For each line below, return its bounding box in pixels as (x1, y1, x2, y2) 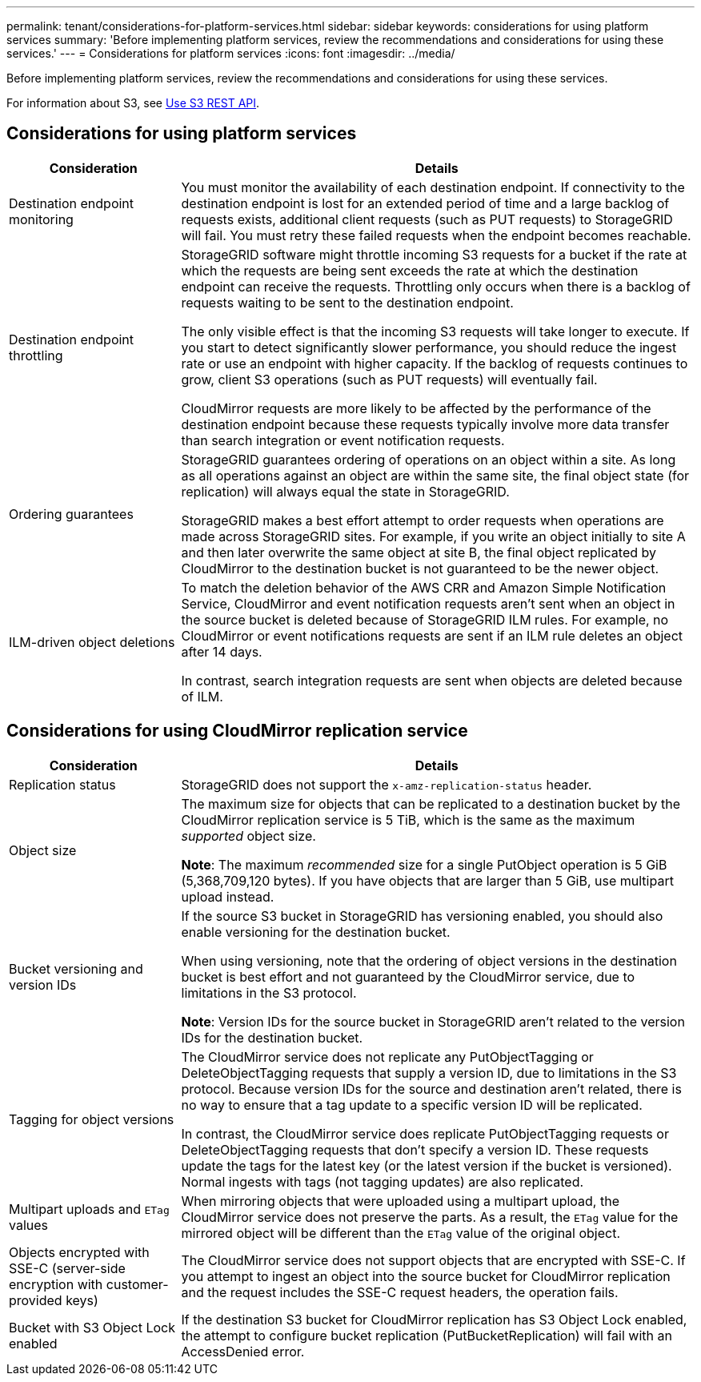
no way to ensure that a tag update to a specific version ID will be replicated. (181, 1096, 643, 1113)
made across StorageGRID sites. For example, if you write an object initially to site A (181, 528, 686, 544)
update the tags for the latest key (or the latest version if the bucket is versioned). (181, 1157, 672, 1174)
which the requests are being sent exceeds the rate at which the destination (181, 262, 639, 279)
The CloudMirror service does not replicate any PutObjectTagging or (181, 1048, 594, 1065)
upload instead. (181, 888, 274, 905)
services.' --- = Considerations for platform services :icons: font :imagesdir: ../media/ (6, 46, 455, 60)
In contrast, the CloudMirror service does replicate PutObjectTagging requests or (181, 1125, 669, 1142)
